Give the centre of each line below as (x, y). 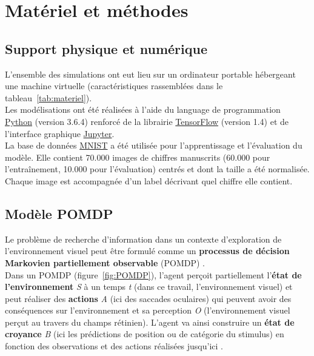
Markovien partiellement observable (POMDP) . (105, 262)
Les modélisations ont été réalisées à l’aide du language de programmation (143, 109)
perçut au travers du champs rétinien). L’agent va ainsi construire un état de (150, 322)
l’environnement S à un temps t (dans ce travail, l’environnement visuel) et (149, 287)
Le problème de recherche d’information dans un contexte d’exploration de (143, 239)
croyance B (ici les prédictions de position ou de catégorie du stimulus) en (145, 334)
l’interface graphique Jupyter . (60, 133)
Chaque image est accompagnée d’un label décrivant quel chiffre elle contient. (149, 180)
